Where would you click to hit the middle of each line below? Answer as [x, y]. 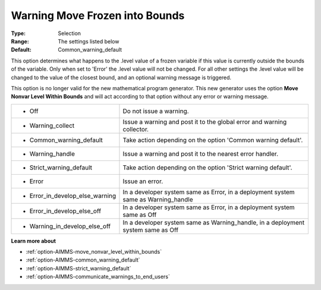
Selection [70, 33]
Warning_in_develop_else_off [70, 226]
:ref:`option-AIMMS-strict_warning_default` [78, 268]
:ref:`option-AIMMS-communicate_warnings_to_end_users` [98, 277]
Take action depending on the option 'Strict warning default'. [207, 168]
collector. [136, 129]
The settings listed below [89, 41]
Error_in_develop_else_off [65, 211]
